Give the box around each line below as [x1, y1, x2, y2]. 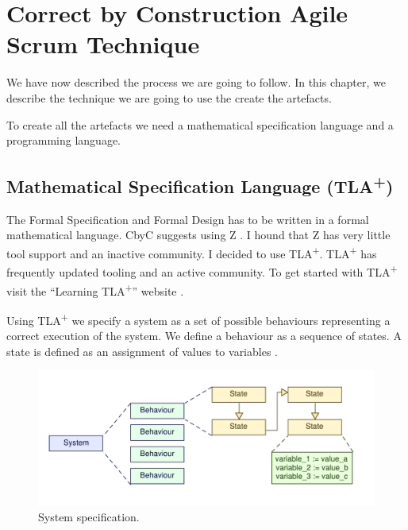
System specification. [38, 509, 140, 525]
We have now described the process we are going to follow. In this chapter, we [6, 74, 386, 91]
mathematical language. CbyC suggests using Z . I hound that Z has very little [6, 226, 391, 243]
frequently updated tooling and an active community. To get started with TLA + [6, 261, 398, 280]
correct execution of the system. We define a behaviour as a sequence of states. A [6, 327, 402, 344]
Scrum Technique [6, 28, 200, 60]
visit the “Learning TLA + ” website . [6, 280, 184, 299]
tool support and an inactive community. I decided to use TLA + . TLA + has [6, 243, 377, 261]
